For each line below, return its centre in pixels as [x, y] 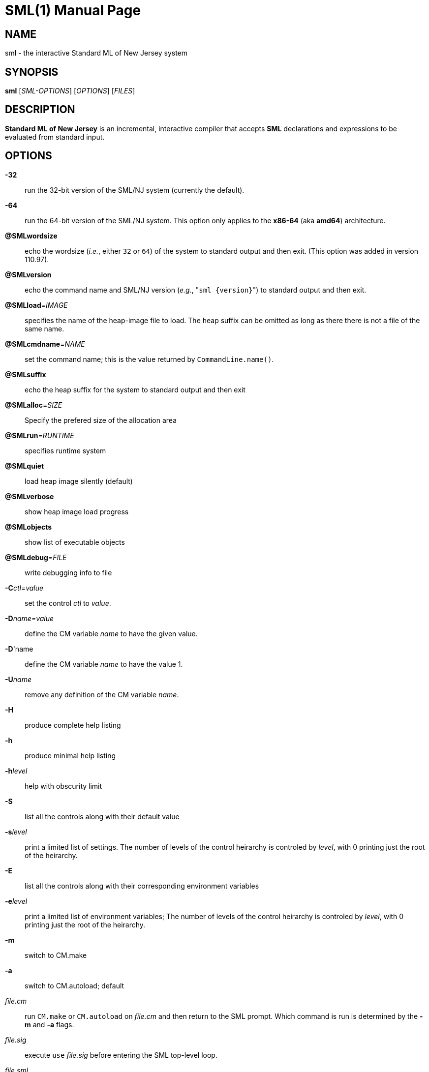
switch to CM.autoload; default [75, 985]
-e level [16, 901]
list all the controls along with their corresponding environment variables [142, 886]
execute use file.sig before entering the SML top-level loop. [121, 1055]
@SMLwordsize [31, 236]
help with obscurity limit [63, 786]
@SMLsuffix [26, 374]
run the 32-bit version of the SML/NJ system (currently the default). [135, 190]
